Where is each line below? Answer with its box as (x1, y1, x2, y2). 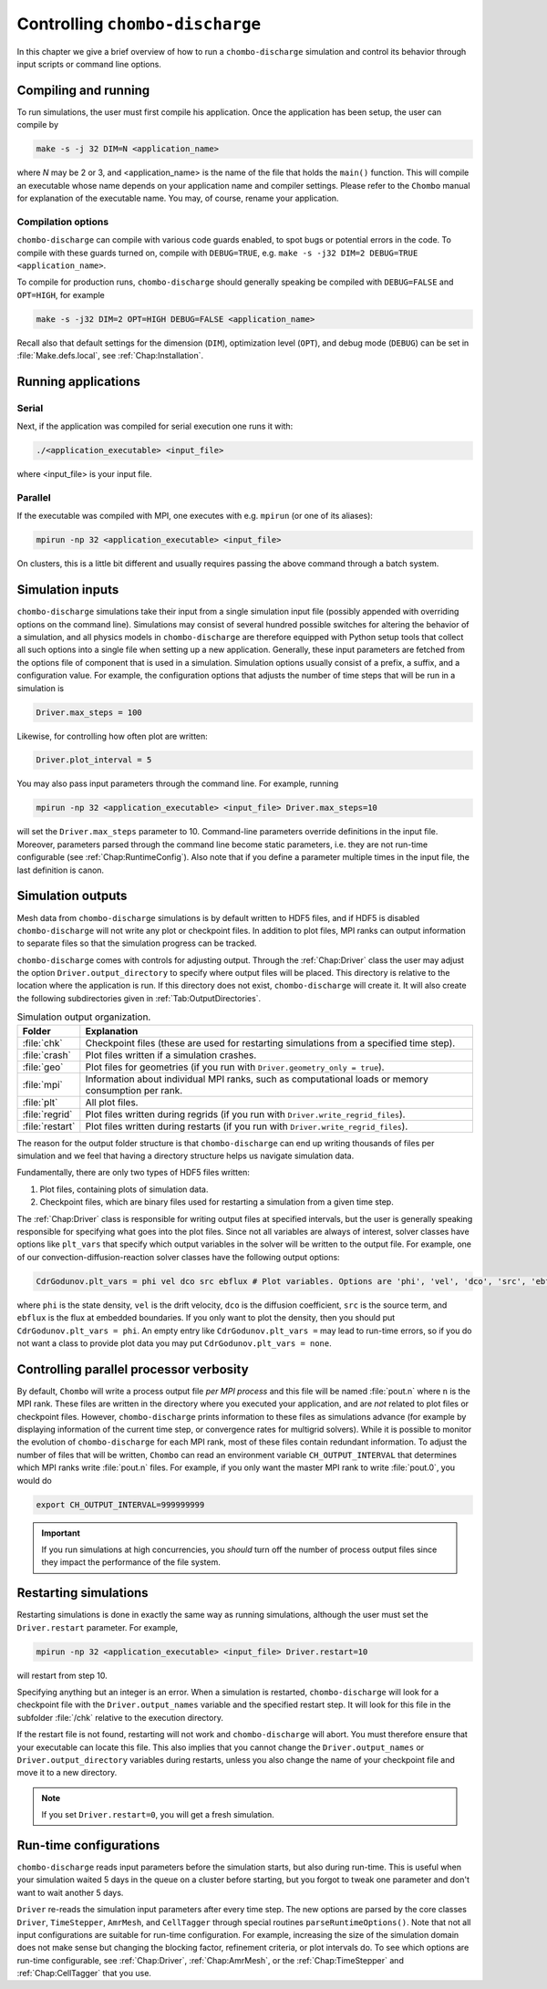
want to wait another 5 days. (16, 1887, 124, 1898)
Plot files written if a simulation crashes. (85, 1049, 257, 1062)
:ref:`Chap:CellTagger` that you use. (16, 1968, 152, 1979)
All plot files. (85, 1095, 139, 1108)
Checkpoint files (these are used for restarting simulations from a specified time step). (85, 1036, 456, 1049)
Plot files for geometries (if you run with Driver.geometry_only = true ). (85, 1061, 385, 1073)
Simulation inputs (16, 582, 119, 597)
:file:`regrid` (22, 1108, 73, 1121)
